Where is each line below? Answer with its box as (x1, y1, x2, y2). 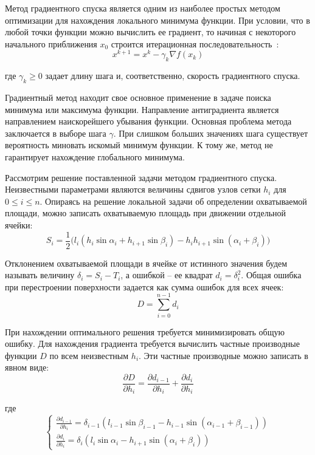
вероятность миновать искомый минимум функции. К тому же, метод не (5, 139, 273, 151)
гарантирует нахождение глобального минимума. (5, 151, 185, 163)
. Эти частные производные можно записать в (139, 349, 308, 361)
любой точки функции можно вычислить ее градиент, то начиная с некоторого (5, 26, 296, 38)
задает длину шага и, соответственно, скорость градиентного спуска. (45, 69, 300, 82)
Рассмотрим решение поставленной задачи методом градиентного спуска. (5, 171, 277, 183)
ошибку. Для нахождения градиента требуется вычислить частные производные (5, 337, 300, 350)
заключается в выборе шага (5, 126, 106, 139)
